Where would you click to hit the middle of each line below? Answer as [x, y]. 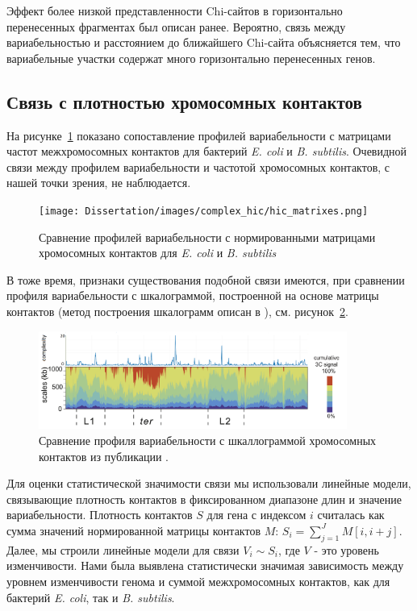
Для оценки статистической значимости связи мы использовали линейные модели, [209, 483]
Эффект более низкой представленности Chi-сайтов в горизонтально [175, 10]
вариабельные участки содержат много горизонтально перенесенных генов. [191, 58]
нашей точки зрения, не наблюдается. [99, 183]
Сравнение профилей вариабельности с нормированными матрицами [207, 237]
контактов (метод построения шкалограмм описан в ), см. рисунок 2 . [177, 311]
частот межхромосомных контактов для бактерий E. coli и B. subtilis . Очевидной [207, 151]
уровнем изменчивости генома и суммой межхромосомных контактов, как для [198, 581]
